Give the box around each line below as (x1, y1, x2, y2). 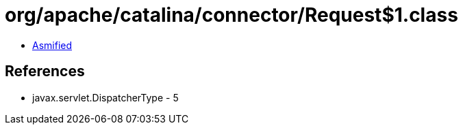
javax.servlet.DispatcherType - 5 (32, 91, 179, 103)
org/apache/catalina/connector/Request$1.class (5, 3, 458, 27)
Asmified (32, 39, 73, 51)
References (5, 63, 85, 80)
